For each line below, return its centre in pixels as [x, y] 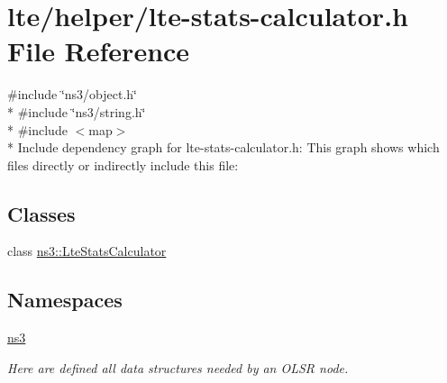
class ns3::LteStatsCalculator [87, 251]
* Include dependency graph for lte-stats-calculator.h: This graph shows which [223, 147]
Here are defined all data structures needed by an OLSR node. [178, 367]
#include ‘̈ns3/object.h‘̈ [72, 94]
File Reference [99, 51]
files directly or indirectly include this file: [123, 164]
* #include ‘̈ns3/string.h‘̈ [77, 111]
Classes [41, 213]
